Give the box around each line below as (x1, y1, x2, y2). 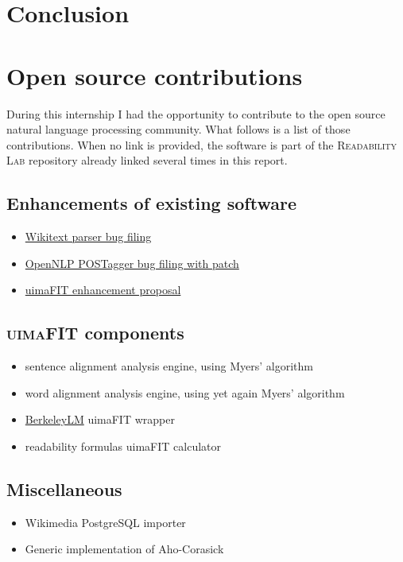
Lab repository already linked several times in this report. (6, 152, 288, 169)
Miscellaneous (6, 476, 122, 501)
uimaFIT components (6, 320, 184, 345)
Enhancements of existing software (6, 191, 296, 215)
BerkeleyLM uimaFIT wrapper (25, 411, 175, 428)
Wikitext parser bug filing (25, 228, 152, 245)
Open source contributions (6, 59, 303, 91)
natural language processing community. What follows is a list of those (6, 121, 351, 138)
